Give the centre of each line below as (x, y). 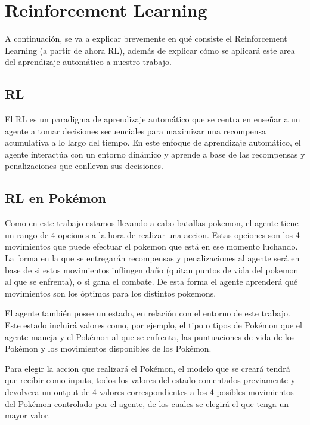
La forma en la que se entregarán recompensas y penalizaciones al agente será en (152, 258)
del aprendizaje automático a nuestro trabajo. (88, 62)
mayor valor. (28, 415)
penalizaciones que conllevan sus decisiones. (84, 166)
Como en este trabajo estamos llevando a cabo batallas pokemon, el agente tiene (152, 223)
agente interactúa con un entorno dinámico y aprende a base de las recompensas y (155, 154)
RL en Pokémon (55, 198)
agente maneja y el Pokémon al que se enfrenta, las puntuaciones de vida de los (150, 336)
